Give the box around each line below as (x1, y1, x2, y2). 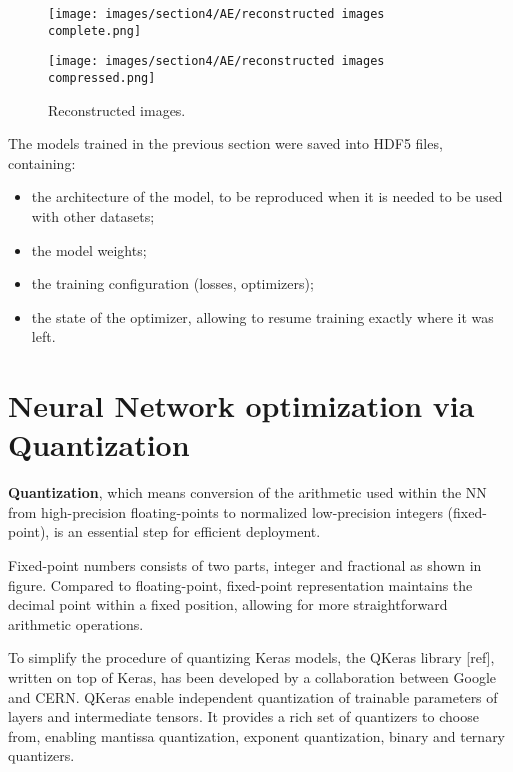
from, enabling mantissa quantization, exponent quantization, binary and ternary (8, 725, 506, 746)
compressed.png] (48, 70, 156, 85)
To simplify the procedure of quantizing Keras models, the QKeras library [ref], (8, 647, 495, 668)
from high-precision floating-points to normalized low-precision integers (8, 501, 443, 522)
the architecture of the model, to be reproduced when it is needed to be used (31, 186, 503, 207)
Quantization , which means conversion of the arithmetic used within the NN (8, 482, 487, 503)
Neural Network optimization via (8, 385, 475, 426)
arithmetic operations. (8, 613, 144, 634)
